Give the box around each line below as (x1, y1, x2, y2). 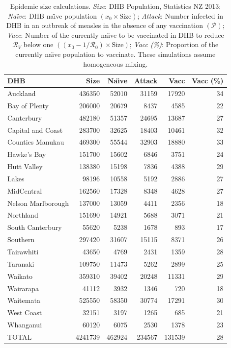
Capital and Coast (7, 124, 63, 135)
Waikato (7, 271, 32, 281)
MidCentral (7, 185, 42, 196)
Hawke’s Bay (7, 149, 46, 159)
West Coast (7, 307, 42, 318)
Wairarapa (7, 283, 39, 293)
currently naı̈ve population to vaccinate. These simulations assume (15, 49, 216, 59)
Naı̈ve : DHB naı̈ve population (7, 10, 97, 21)
